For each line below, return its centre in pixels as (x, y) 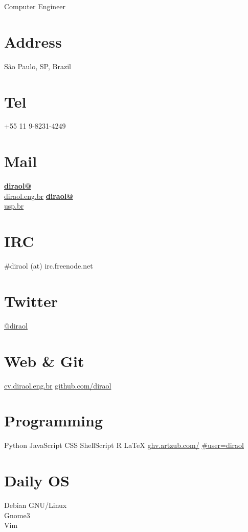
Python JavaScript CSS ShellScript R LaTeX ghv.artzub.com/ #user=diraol (124, 445)
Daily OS (37, 480)
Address (33, 41)
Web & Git (44, 361)
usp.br (14, 206)
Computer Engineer (35, 6)
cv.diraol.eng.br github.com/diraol (58, 385)
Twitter (31, 301)
